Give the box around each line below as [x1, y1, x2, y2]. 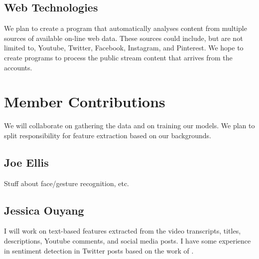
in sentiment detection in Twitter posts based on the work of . [4, 245, 194, 256]
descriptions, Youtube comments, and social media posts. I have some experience [4, 236, 251, 246]
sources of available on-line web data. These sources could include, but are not [4, 32, 243, 43]
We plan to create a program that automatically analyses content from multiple [4, 23, 247, 33]
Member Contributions [4, 91, 165, 112]
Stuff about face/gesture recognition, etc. [4, 178, 129, 188]
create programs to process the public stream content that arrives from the [4, 52, 233, 62]
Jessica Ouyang [4, 202, 84, 218]
